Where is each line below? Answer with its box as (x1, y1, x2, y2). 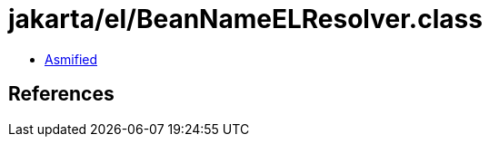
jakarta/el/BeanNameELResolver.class (8, 4, 483, 34)
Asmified (45, 51, 98, 67)
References (8, 82, 115, 106)
